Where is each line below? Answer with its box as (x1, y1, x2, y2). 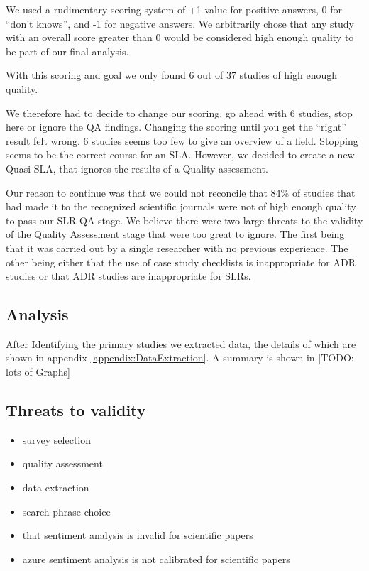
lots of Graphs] (6, 364, 70, 379)
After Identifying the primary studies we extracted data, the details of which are (6, 336, 356, 351)
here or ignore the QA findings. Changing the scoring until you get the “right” (6, 119, 346, 134)
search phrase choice (22, 504, 111, 518)
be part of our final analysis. (6, 43, 129, 58)
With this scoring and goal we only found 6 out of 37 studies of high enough (6, 67, 338, 82)
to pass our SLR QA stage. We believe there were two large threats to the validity (6, 212, 363, 227)
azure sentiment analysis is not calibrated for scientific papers (22, 551, 290, 566)
